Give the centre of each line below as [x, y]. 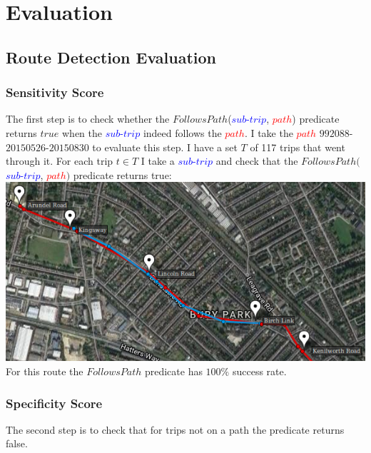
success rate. [259, 371]
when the [82, 132]
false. [17, 443]
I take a [158, 161]
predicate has [173, 371]
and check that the [257, 161]
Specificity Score [54, 403]
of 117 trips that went [298, 147]
